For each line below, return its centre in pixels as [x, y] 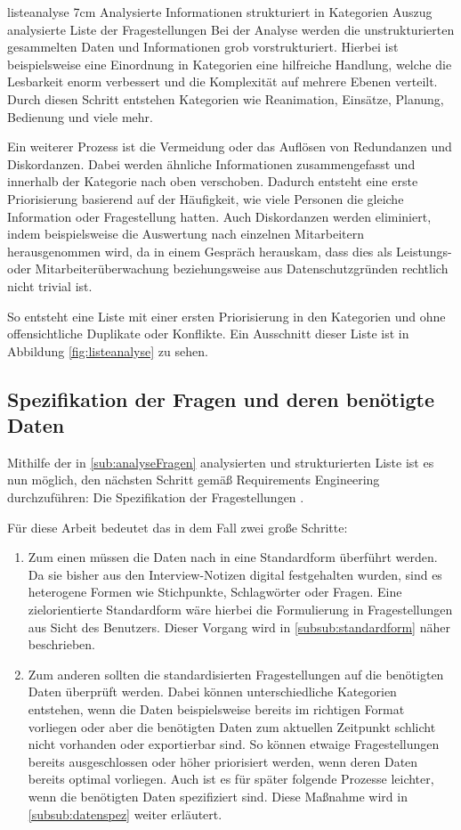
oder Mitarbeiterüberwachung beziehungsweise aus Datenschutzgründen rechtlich [228, 269]
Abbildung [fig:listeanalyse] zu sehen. [108, 350]
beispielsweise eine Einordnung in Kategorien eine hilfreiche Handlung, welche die [230, 64]
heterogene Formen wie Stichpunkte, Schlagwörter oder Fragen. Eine [215, 592]
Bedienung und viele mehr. [80, 116]
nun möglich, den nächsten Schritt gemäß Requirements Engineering [194, 480]
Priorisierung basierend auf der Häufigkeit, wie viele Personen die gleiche [206, 198]
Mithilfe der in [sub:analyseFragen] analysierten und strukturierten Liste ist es [221, 462]
